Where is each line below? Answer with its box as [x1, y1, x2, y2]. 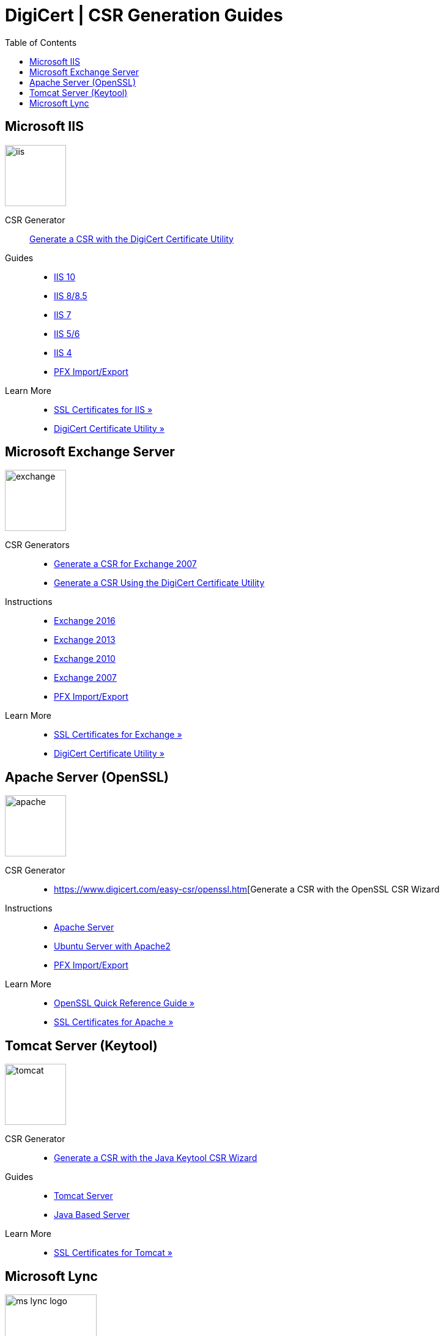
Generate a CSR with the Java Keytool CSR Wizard [54, 1152, 257, 1163]
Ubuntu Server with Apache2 [54, 941, 171, 952]
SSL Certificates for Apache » [54, 1017, 174, 1028]
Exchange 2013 [54, 634, 116, 645]
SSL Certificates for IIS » [54, 404, 153, 415]
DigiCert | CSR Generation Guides [5, 5, 283, 26]
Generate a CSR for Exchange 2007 [54, 559, 197, 570]
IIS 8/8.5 [54, 290, 87, 301]
